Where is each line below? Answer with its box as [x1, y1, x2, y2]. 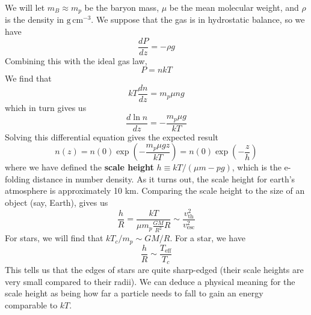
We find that [5, 72, 52, 85]
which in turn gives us [5, 101, 87, 113]
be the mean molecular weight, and [169, 1, 299, 13]
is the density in [5, 13, 64, 26]
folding [5, 172, 30, 185]
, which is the [232, 161, 282, 173]
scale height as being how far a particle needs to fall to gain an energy [5, 287, 263, 299]
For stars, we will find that [5, 232, 103, 244]
